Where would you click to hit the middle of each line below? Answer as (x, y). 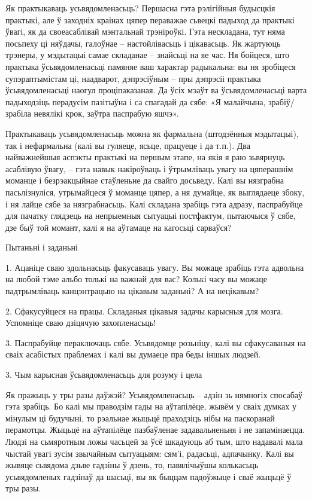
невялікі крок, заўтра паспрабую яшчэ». (106, 113)
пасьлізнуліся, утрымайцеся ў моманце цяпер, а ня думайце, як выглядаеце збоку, (155, 192)
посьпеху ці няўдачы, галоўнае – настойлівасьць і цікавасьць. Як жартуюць (143, 43)
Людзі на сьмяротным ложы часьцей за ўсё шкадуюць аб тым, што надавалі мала (154, 441)
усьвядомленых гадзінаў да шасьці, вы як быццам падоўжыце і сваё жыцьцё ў (149, 476)
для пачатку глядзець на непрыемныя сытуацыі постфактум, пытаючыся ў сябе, (151, 216)
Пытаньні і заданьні (42, 247)
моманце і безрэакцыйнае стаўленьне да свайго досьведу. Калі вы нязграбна (145, 180)
